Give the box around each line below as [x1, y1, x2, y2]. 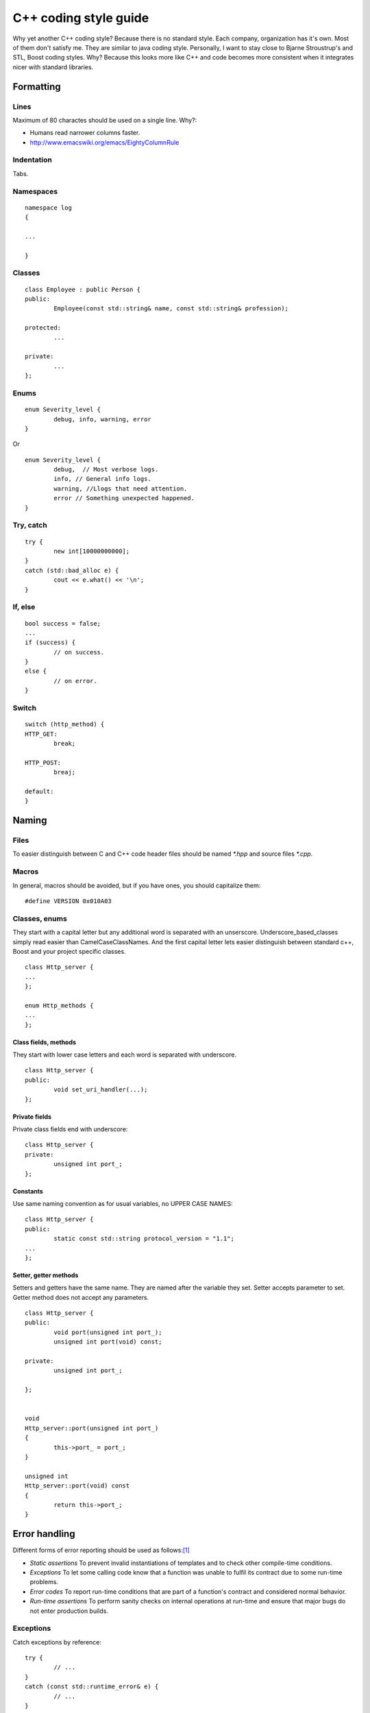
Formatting [12, 81, 61, 93]
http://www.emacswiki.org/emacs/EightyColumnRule [29, 138, 180, 147]
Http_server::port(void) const [25, 1482, 130, 1490]
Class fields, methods [12, 1038, 77, 1046]
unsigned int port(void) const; [53, 1338, 162, 1346]
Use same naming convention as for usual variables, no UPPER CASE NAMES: [12, 1199, 233, 1207]
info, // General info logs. [53, 475, 152, 483]
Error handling [12, 1528, 75, 1540]
